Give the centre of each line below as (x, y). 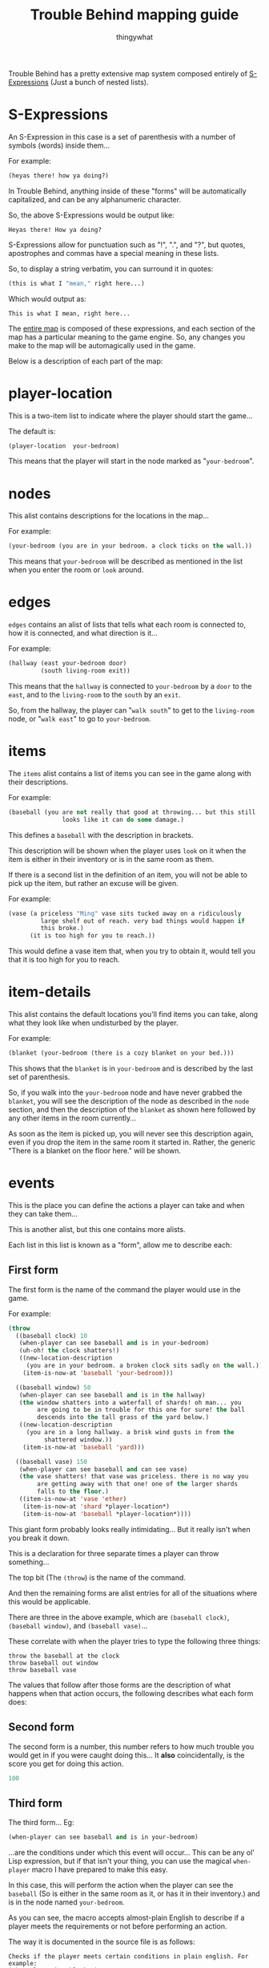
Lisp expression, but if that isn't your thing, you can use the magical (120, 1861)
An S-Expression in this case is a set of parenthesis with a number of (122, 136)
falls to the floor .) (73, 1492)
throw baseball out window (53, 1663)
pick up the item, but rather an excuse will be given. (93, 883)
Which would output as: (47, 299)
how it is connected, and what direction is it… (83, 633)
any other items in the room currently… (72, 1118)
